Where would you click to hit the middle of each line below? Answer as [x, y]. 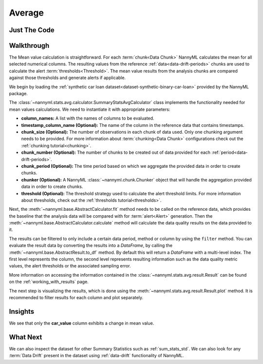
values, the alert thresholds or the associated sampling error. [70, 266]
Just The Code [32, 30]
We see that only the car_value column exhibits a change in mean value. [82, 323]
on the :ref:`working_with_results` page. [49, 282]
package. [18, 94]
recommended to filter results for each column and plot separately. [76, 297]
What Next [26, 337]
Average [26, 13]
